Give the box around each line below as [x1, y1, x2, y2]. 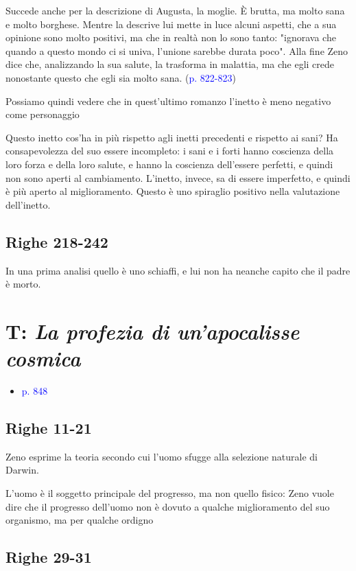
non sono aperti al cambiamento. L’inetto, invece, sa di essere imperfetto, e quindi [5, 170, 351, 185]
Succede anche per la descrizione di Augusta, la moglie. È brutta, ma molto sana [5, 3, 345, 17]
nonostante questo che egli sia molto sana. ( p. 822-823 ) [5, 70, 236, 84]
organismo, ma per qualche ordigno [5, 513, 154, 527]
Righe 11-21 [5, 417, 92, 438]
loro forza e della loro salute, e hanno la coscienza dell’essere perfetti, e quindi [5, 156, 333, 171]
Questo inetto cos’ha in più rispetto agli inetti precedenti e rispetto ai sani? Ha [5, 130, 338, 144]
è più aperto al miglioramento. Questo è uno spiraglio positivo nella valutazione [5, 184, 340, 198]
